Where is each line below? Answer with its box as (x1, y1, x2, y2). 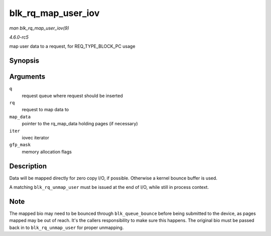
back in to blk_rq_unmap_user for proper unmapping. (9, 224, 124, 230)
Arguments (9, 73, 46, 81)
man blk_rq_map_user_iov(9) (9, 25, 70, 31)
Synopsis (9, 57, 40, 65)
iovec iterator (22, 134, 50, 140)
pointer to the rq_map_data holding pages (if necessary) (22, 121, 138, 127)
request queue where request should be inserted (22, 93, 123, 99)
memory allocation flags (22, 148, 72, 155)
